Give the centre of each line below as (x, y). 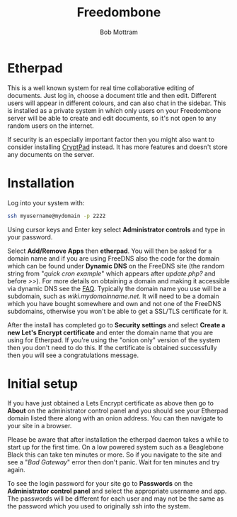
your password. (30, 237)
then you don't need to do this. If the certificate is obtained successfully (112, 347)
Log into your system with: (46, 202)
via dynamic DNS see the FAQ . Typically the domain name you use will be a (117, 288)
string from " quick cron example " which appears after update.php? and (111, 273)
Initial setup (42, 383)
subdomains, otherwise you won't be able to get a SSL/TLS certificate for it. (118, 311)
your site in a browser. (40, 426)
